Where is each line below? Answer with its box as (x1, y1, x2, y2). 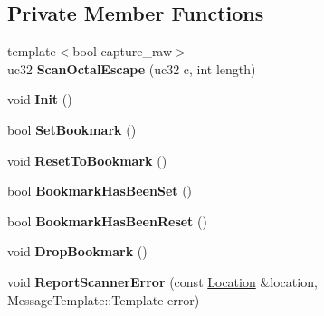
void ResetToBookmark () (7, 150, 167, 169)
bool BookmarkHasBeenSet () (7, 181, 193, 200)
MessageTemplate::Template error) (7, 290, 200, 309)
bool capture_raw (72, 42, 173, 61)
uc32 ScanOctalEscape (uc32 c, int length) (7, 59, 256, 78)
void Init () (7, 90, 72, 109)
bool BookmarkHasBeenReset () (7, 211, 207, 230)
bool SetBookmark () (7, 120, 137, 139)
